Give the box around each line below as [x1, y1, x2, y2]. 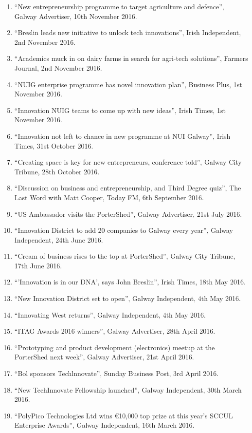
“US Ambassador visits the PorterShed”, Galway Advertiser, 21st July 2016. [14, 208, 242, 219]
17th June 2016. [14, 260, 62, 270]
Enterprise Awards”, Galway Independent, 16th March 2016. [14, 420, 195, 430]
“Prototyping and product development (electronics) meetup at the [14, 342, 215, 352]
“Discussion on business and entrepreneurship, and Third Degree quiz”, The [14, 183, 241, 193]
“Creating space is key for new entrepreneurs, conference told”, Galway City [14, 157, 242, 167]
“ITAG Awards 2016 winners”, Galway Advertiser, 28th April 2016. [14, 326, 216, 336]
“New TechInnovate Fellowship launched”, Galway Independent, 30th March [14, 384, 242, 395]
